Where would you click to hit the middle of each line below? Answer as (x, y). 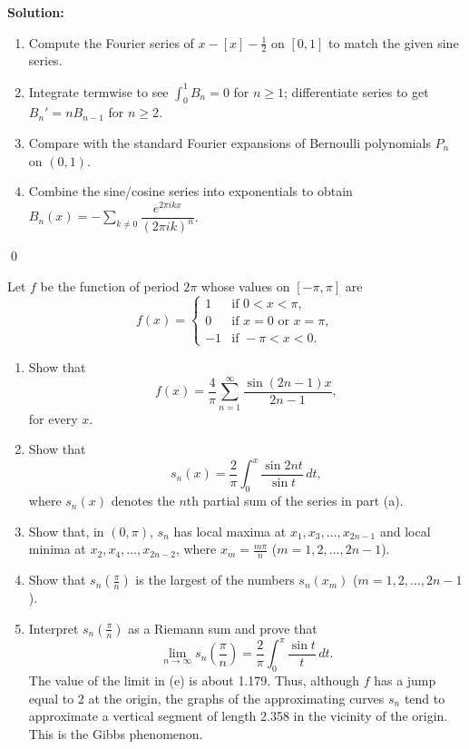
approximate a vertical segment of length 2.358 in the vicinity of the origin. (238, 716)
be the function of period (110, 286)
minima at (57, 549)
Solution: (36, 12)
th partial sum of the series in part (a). (295, 501)
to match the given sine (394, 42)
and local (405, 531)
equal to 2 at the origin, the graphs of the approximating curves (206, 698)
